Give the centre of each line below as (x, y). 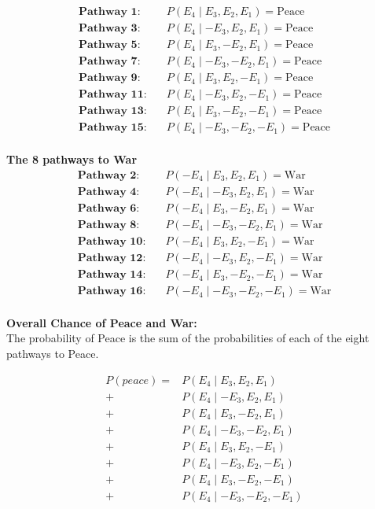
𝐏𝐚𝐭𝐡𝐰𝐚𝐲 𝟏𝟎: (112, 242)
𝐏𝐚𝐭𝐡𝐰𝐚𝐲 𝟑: (109, 29)
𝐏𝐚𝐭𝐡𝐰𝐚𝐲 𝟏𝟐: (112, 258)
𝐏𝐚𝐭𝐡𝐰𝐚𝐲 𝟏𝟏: (112, 95)
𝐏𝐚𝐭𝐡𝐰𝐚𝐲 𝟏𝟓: (112, 128)
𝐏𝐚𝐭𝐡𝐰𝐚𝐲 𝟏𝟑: (112, 111)
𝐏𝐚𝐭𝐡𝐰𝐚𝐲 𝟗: (109, 78)
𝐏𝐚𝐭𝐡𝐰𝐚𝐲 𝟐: (108, 175)
